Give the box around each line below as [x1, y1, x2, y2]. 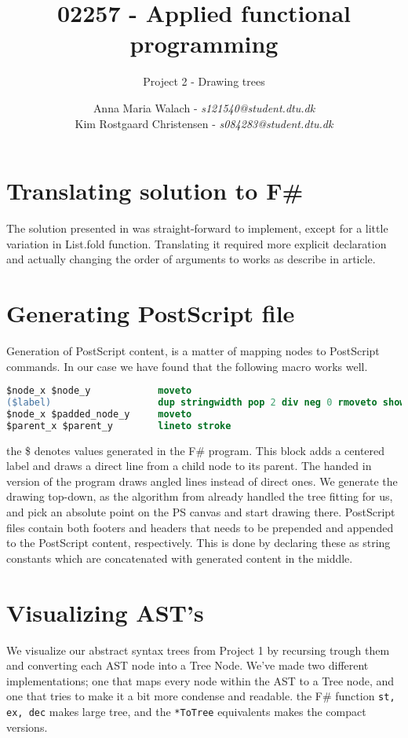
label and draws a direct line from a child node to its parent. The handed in [6, 457, 372, 474]
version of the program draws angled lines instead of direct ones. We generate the [6, 472, 398, 489]
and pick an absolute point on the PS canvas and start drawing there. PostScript [6, 504, 395, 520]
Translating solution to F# [6, 174, 304, 207]
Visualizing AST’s [6, 596, 204, 628]
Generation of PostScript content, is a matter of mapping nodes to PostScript [6, 342, 380, 358]
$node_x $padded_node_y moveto [6, 408, 192, 420]
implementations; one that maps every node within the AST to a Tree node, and [6, 672, 395, 688]
